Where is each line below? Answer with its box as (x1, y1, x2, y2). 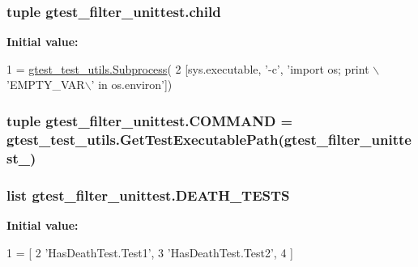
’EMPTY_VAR (6, 76, 85, 93)
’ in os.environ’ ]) (91, 76, 173, 93)
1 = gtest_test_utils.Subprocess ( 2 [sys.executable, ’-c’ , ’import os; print (6, 60, 369, 77)
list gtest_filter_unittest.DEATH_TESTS (6, 184, 290, 205)
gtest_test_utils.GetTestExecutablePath (6, 129, 279, 149)
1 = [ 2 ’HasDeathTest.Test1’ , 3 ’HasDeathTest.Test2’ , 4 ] (6, 244, 293, 261)
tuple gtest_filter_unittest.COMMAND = (6, 110, 293, 130)
